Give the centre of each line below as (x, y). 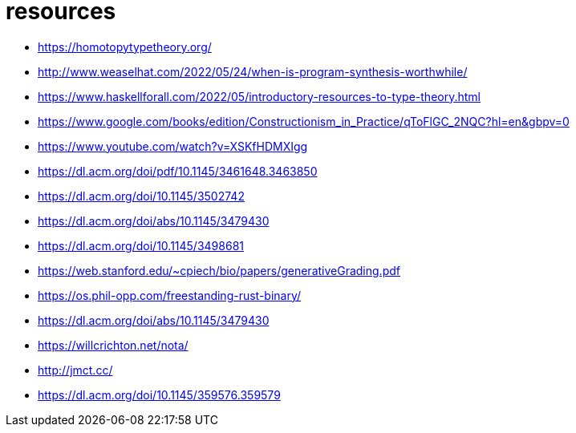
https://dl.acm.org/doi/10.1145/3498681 (141, 245)
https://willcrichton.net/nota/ (113, 345)
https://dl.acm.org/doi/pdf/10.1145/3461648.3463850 (178, 171)
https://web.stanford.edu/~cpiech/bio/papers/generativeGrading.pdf (219, 270)
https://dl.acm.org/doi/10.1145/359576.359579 (159, 395)
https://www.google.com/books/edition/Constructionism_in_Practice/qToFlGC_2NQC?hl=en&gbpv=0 (304, 121)
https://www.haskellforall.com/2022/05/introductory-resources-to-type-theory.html (259, 96)
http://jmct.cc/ (75, 370)
